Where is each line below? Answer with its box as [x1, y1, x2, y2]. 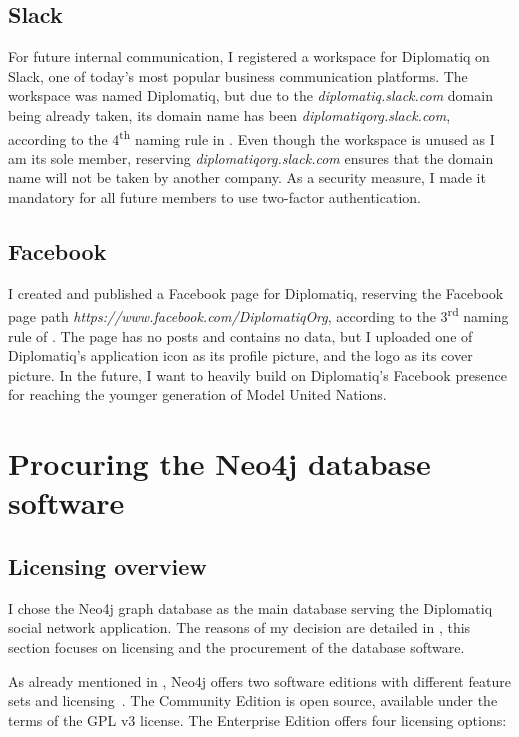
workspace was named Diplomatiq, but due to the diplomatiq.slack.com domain [8, 85, 493, 106]
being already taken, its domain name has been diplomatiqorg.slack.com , [8, 104, 451, 125]
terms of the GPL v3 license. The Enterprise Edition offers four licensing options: [8, 709, 507, 730]
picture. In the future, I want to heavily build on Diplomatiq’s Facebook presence [8, 364, 507, 385]
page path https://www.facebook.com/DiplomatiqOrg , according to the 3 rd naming [8, 303, 509, 327]
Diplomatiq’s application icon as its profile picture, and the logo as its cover [8, 345, 473, 366]
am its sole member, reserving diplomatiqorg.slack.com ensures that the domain [8, 147, 494, 168]
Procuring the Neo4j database [8, 443, 431, 484]
